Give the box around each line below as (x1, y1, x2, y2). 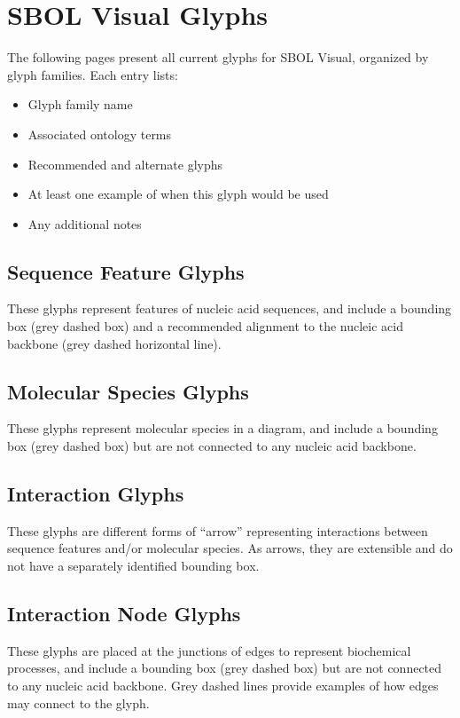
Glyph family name (27, 95, 133, 114)
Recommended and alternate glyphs (27, 154, 223, 173)
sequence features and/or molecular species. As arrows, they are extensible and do (7, 539, 453, 557)
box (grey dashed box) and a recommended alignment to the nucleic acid (7, 317, 403, 335)
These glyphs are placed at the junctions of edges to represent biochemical (7, 641, 411, 659)
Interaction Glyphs (7, 480, 184, 508)
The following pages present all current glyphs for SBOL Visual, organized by (7, 48, 429, 67)
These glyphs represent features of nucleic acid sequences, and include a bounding (7, 299, 452, 318)
